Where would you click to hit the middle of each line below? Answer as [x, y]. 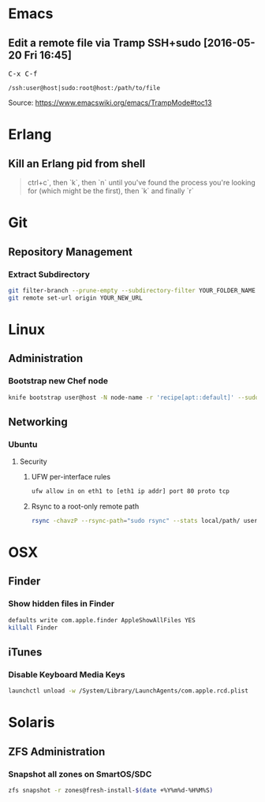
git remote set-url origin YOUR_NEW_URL [76, 298]
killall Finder [33, 628]
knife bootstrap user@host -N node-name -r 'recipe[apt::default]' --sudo [134, 397]
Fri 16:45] [48, 55]
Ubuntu [23, 444]
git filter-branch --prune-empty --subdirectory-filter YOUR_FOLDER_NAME [132, 290]
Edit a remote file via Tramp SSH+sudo [105, 43]
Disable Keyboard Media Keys [67, 674]
